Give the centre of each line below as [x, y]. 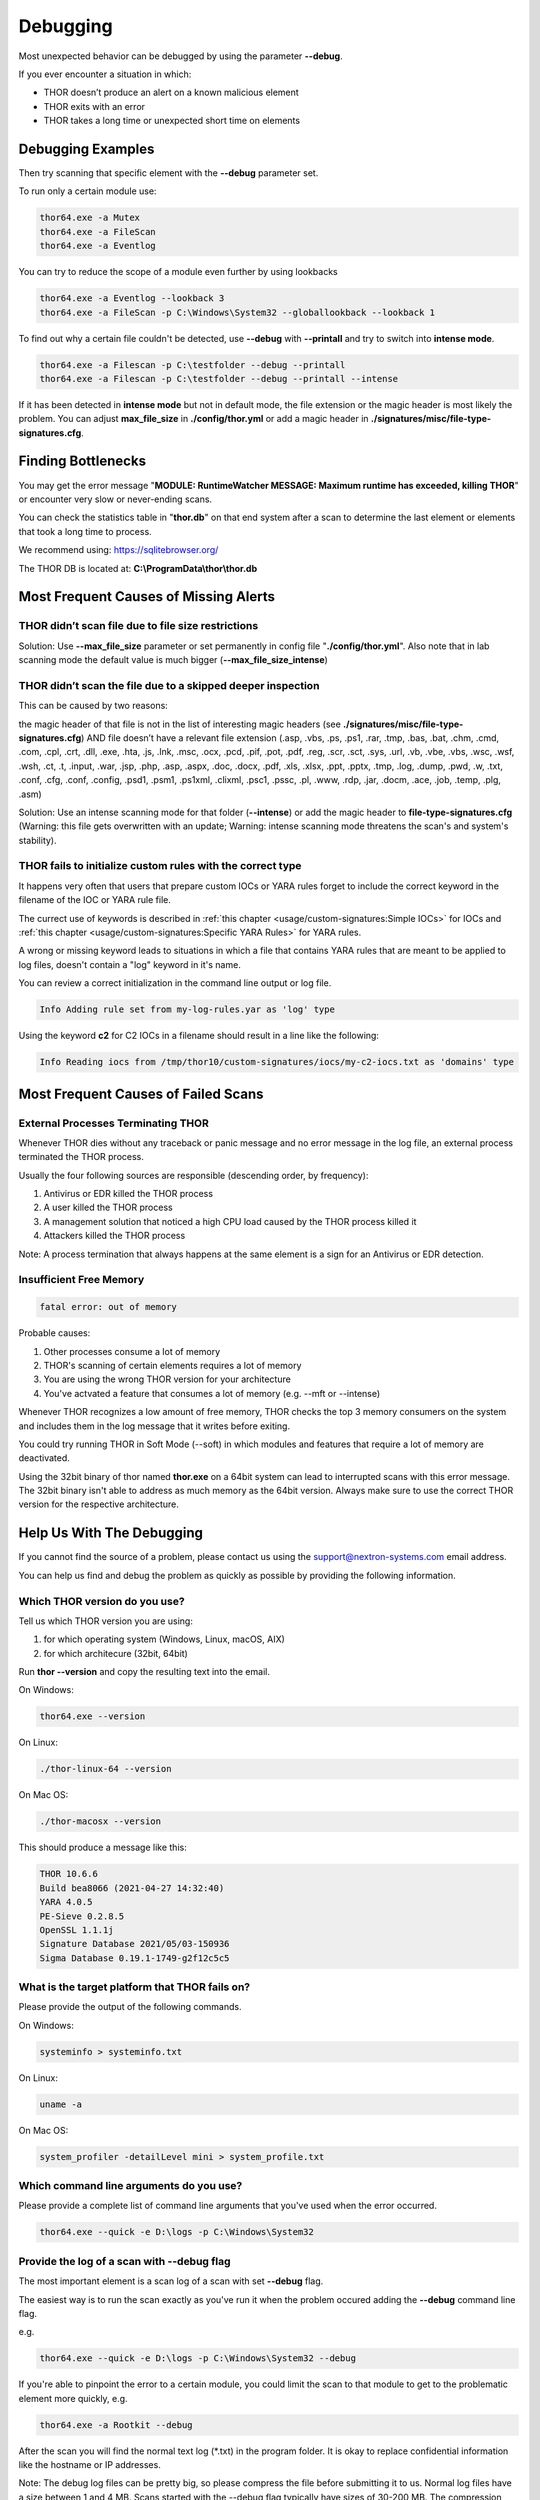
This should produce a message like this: [102, 1847]
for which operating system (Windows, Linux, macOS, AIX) [164, 1639]
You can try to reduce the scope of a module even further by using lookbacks [178, 272]
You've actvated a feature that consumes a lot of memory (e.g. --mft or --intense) [212, 1393]
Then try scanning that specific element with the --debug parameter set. [168, 173]
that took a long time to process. [85, 531]
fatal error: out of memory [108, 1307]
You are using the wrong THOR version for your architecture [167, 1379]
